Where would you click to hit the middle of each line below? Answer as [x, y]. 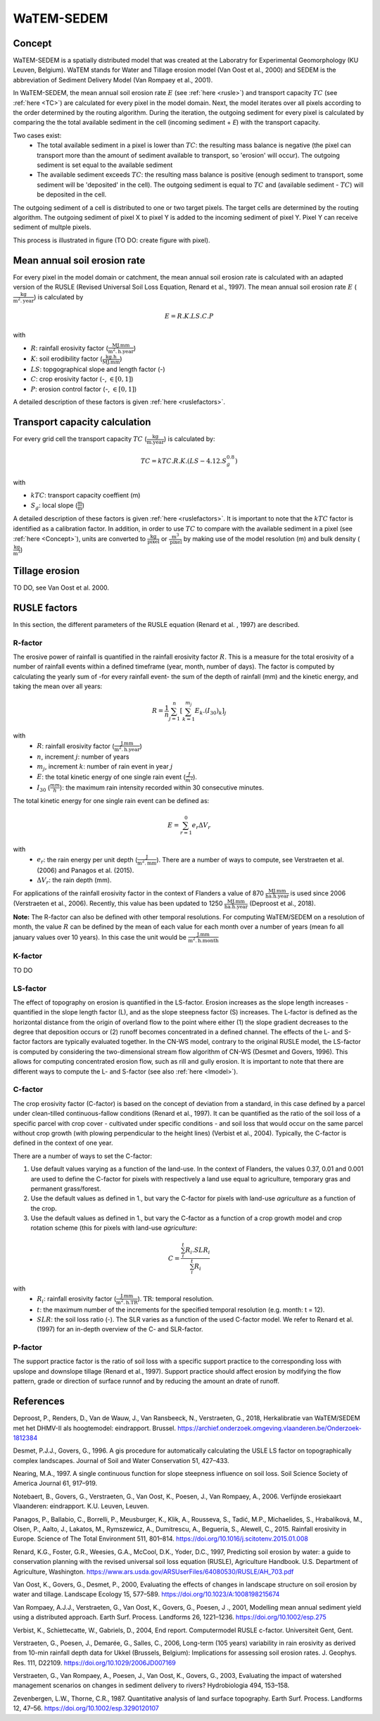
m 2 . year [24, 300]
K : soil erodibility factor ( [66, 359]
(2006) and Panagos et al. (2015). [85, 870]
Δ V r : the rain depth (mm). [74, 881]
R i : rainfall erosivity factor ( [77, 1299]
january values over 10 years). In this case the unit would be [100, 937]
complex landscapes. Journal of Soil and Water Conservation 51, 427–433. [121, 1460]
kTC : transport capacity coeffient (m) [85, 495]
